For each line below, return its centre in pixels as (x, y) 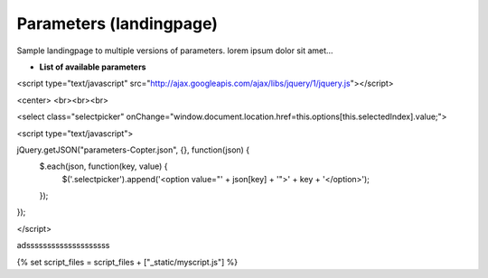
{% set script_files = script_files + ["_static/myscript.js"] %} (127, 262)
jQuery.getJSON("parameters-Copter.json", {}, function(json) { (133, 150)
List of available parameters (93, 67)
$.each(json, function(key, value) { (103, 166)
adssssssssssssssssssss (63, 246)
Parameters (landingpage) (117, 23)
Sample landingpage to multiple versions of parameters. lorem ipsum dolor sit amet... (175, 51)
